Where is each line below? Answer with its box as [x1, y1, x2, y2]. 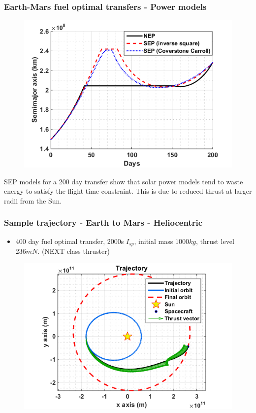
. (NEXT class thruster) [37, 246, 110, 256]
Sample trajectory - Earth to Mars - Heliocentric [4, 216, 203, 229]
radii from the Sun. [4, 195, 62, 206]
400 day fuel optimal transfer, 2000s [15, 236, 124, 246]
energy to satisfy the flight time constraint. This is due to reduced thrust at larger [4, 186, 252, 196]
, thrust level [195, 236, 234, 246]
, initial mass [134, 236, 173, 246]
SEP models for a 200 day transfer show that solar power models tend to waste [4, 176, 243, 186]
